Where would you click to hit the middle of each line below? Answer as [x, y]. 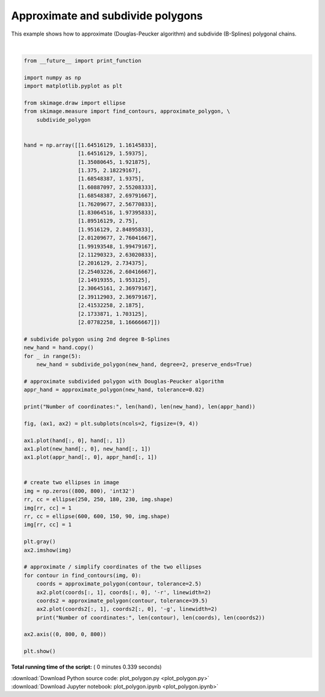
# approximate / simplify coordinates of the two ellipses [113, 567]
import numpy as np [52, 77]
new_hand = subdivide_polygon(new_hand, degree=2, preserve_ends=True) [144, 364]
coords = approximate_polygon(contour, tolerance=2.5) [119, 584]
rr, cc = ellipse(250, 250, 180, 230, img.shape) [98, 500]
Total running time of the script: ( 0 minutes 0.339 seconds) [86, 667]
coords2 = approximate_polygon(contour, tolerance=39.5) [122, 601]
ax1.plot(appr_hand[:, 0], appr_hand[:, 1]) [91, 457]
